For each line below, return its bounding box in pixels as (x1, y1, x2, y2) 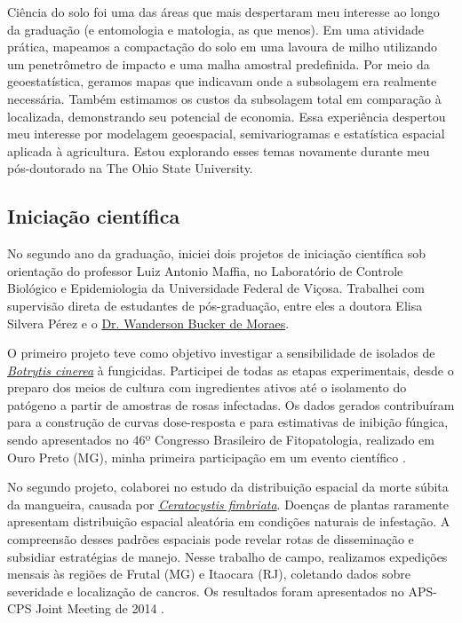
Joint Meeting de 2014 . (36, 599, 164, 618)
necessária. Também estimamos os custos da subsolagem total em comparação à (7, 89, 442, 107)
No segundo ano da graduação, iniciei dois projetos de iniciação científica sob (7, 244, 426, 263)
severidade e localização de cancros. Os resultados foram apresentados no (7, 581, 404, 600)
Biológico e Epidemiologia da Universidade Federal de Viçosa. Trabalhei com (7, 279, 425, 297)
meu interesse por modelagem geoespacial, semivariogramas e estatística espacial (7, 124, 445, 143)
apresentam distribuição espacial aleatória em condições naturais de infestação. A (7, 512, 450, 531)
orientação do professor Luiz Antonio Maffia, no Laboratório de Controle (7, 261, 403, 280)
